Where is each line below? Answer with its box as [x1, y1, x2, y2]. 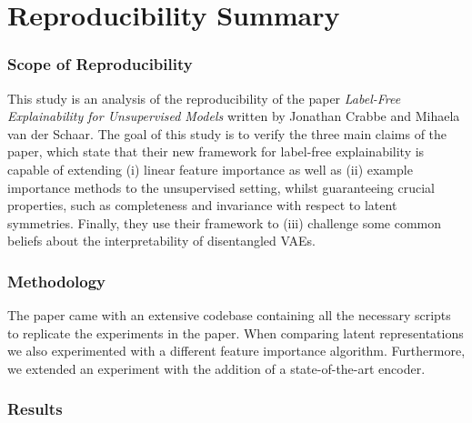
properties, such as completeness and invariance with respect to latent [7, 196, 397, 215]
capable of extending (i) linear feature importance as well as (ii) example [7, 159, 413, 178]
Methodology [7, 269, 106, 292]
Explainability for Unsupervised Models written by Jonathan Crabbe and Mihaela [7, 106, 460, 126]
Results [7, 398, 63, 420]
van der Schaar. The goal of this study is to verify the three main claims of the [7, 124, 447, 143]
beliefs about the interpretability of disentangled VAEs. [7, 231, 316, 250]
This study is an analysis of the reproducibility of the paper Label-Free [7, 88, 401, 107]
